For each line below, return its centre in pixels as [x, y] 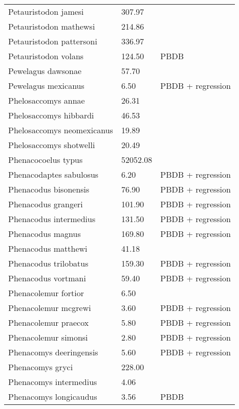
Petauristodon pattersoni [53, 41]
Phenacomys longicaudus [53, 396]
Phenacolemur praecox [49, 322]
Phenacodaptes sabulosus [53, 174]
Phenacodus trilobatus [48, 263]
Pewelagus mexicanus [46, 86]
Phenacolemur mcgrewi [50, 308]
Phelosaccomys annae [47, 100]
